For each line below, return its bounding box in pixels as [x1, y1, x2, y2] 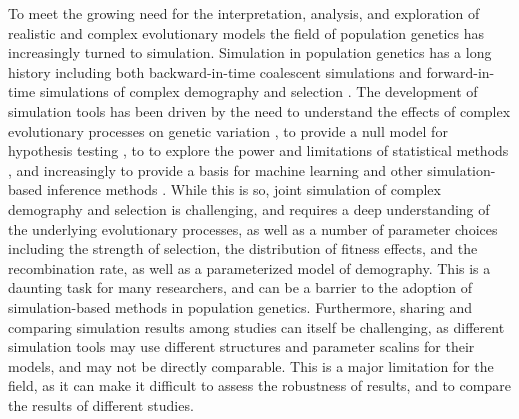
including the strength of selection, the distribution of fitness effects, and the [8, 238, 478, 259]
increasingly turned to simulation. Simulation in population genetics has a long [8, 42, 492, 63]
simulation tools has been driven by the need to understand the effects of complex [8, 100, 511, 121]
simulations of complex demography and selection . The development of [39, 81, 478, 102]
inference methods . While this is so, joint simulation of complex [46, 179, 441, 200]
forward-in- [426, 61, 495, 82]
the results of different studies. [8, 394, 194, 415]
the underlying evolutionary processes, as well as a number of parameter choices [8, 218, 498, 239]
